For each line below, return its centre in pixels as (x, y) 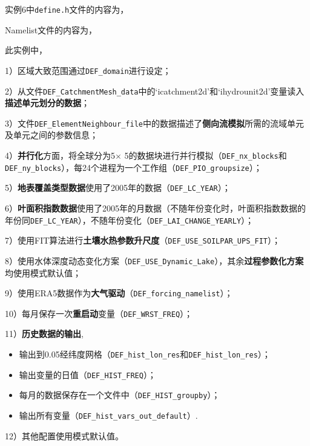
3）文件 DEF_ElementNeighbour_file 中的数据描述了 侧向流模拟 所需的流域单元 (154, 123)
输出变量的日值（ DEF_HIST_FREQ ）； (87, 374)
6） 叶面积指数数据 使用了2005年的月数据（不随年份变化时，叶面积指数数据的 (155, 208)
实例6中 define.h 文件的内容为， (67, 9)
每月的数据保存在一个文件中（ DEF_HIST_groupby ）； (120, 395)
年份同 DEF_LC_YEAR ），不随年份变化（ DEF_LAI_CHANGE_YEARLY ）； (130, 220)
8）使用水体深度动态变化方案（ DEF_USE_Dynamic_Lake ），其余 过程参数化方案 (154, 260)
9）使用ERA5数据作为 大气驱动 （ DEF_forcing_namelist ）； (119, 293)
